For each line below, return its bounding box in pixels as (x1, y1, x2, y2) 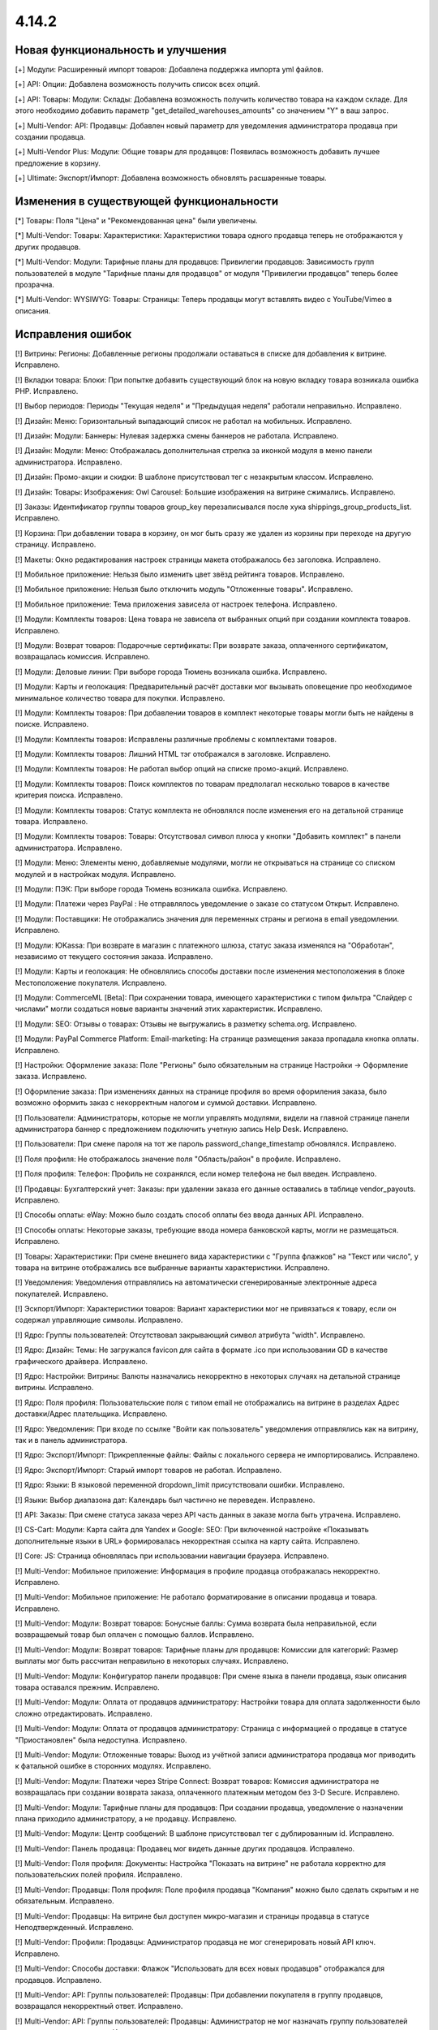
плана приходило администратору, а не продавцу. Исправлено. (15, 1813, 237, 1823)
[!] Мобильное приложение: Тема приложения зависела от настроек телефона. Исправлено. (15, 599, 337, 609)
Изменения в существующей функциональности (15, 195, 279, 208)
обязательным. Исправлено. (15, 1896, 115, 1906)
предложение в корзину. (15, 158, 101, 168)
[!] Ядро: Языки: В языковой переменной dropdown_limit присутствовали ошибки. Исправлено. (15, 1480, 345, 1490)
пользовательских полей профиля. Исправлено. (15, 1870, 182, 1880)
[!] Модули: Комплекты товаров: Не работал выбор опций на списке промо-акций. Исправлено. (15, 764, 349, 774)
